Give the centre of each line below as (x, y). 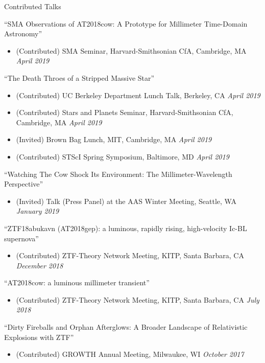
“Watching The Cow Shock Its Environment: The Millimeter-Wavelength (118, 174)
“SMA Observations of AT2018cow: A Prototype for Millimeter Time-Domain (126, 23)
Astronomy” (23, 33)
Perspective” (24, 184)
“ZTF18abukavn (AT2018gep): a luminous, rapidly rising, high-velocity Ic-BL (126, 228)
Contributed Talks (33, 6)
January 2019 (38, 211)
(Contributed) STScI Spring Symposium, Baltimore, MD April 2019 (123, 156)
